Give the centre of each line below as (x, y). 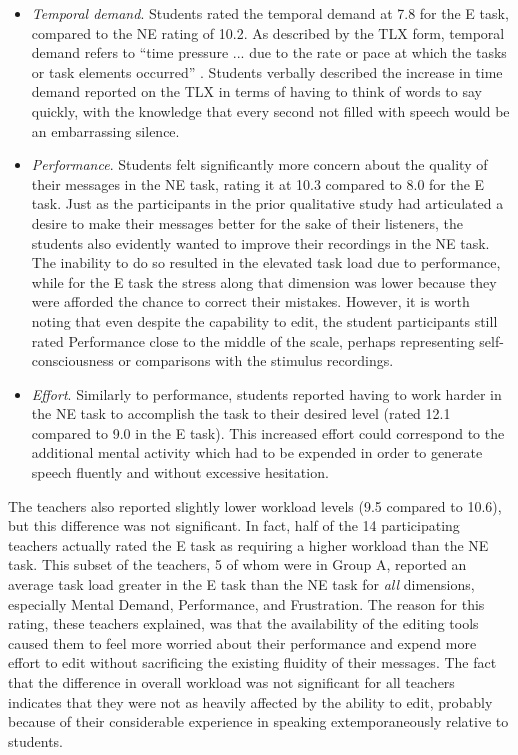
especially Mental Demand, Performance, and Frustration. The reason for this (246, 603)
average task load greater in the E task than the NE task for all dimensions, (241, 584)
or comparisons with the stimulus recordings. (256, 360)
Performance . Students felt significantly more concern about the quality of (259, 164)
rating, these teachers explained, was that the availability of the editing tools (243, 623)
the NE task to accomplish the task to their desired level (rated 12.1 (241, 413)
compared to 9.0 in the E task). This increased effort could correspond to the (268, 432)
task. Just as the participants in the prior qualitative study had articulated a (267, 203)
